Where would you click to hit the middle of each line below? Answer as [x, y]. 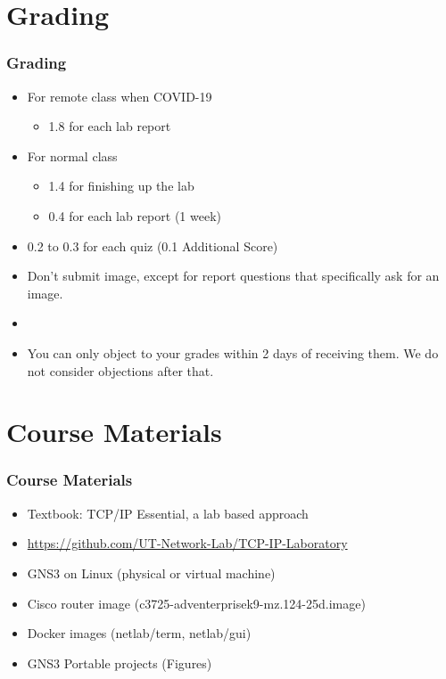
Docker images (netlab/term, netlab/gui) [139, 633]
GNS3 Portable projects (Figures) [120, 663]
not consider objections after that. [120, 370]
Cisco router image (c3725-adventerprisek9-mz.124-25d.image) [196, 603]
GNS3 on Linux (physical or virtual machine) [151, 573]
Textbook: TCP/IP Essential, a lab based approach [168, 513]
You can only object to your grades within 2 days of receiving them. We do [233, 352]
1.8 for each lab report [110, 126]
